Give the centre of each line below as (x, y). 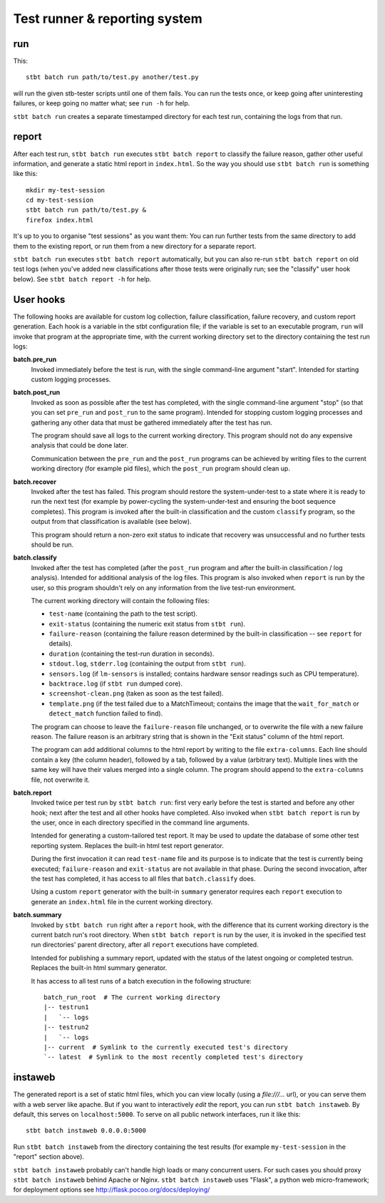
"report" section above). (49, 1157)
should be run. (52, 544)
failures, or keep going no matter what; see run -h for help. (102, 103)
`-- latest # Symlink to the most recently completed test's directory (173, 1057)
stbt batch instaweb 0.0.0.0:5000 (86, 1131)
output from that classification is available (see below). (111, 522)
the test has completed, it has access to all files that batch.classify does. (143, 879)
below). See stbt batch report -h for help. (82, 279)
